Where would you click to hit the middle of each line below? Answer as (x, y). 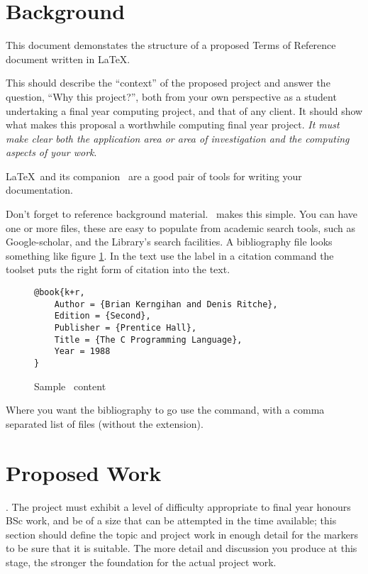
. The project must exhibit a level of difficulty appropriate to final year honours (178, 506)
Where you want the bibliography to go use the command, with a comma (165, 410)
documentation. (39, 190)
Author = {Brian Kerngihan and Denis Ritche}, (166, 304)
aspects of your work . (51, 152)
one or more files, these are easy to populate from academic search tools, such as (180, 227)
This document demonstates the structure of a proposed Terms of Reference (171, 45)
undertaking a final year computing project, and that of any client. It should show (184, 110)
